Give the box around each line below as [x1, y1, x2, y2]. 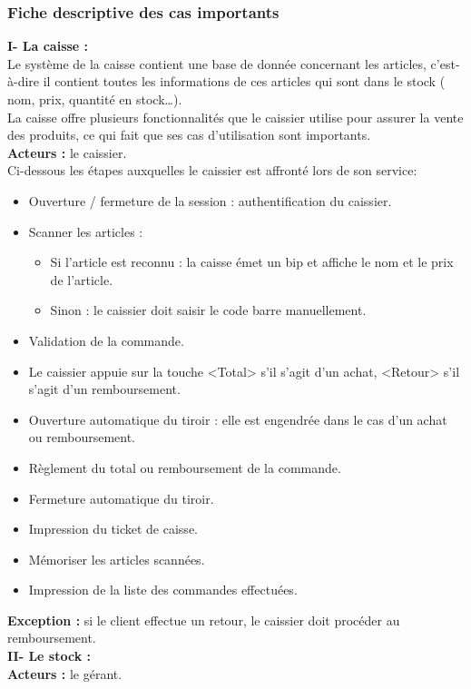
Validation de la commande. [28, 330, 184, 349]
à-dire [7, 72, 40, 91]
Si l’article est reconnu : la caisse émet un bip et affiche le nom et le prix [50, 252, 454, 271]
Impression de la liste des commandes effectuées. [28, 580, 298, 599]
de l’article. [50, 270, 113, 289]
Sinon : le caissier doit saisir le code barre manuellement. [50, 300, 367, 320]
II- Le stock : [7, 646, 91, 665]
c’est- [430, 54, 460, 73]
